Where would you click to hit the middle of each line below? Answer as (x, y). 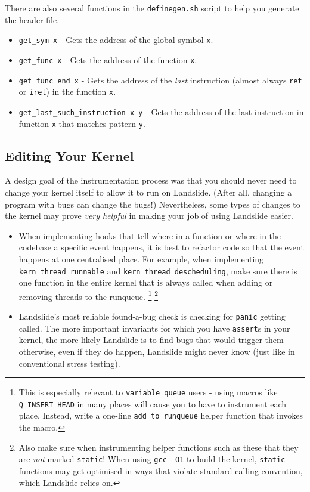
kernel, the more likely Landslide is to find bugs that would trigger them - (154, 340)
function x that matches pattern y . (82, 123)
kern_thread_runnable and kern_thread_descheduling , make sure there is (158, 270)
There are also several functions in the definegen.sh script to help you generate (152, 8)
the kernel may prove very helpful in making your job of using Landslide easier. (149, 216)
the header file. (32, 19)
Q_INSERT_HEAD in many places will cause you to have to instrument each (153, 403)
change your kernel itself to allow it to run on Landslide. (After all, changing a (148, 192)
